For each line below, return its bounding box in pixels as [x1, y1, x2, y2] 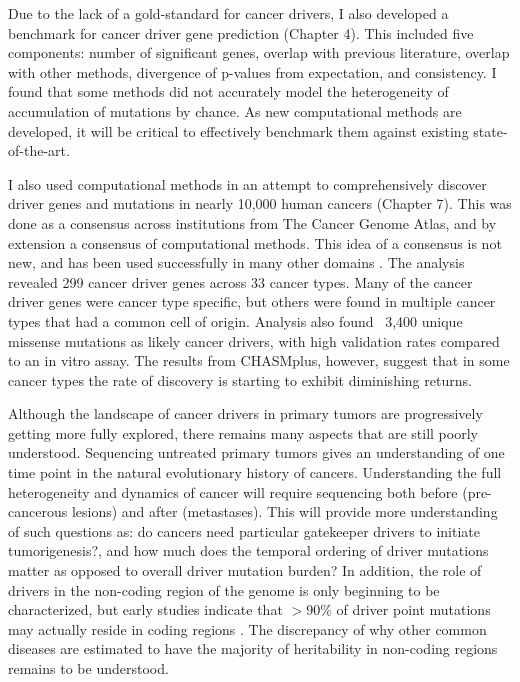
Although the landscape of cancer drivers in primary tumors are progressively [8, 403, 483, 424]
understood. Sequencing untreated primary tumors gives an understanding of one [8, 442, 505, 463]
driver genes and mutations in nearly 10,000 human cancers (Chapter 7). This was [8, 193, 512, 214]
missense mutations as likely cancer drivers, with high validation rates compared [8, 330, 500, 351]
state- [473, 120, 508, 141]
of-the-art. [8, 140, 70, 161]
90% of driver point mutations [306, 599, 491, 620]
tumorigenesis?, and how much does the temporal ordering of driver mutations [8, 540, 489, 561]
